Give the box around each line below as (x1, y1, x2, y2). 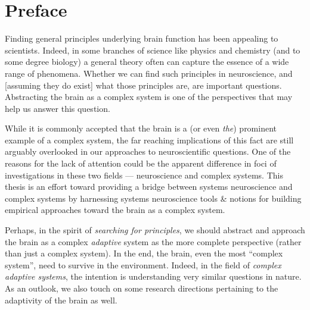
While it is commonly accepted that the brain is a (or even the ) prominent (5, 122, 277, 134)
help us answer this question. (5, 102, 110, 114)
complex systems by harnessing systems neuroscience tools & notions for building (5, 192, 302, 204)
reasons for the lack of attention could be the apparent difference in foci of (5, 157, 277, 170)
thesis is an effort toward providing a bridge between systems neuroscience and (5, 180, 293, 193)
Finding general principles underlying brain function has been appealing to (5, 32, 278, 45)
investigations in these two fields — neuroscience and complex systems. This (5, 168, 283, 181)
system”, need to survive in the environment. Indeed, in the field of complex (5, 258, 281, 271)
